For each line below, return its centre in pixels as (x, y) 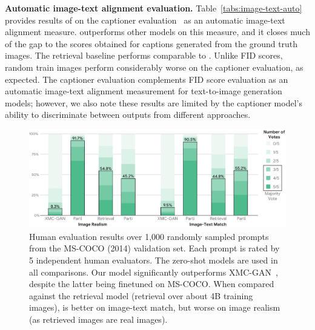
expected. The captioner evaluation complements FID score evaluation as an (147, 79)
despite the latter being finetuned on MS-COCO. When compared (152, 284)
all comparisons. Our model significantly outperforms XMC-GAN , (154, 272)
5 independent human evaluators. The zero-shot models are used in (154, 260)
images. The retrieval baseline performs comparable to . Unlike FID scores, (144, 55)
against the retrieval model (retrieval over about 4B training (141, 295)
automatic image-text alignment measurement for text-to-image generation (144, 91)
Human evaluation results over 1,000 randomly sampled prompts (149, 236)
